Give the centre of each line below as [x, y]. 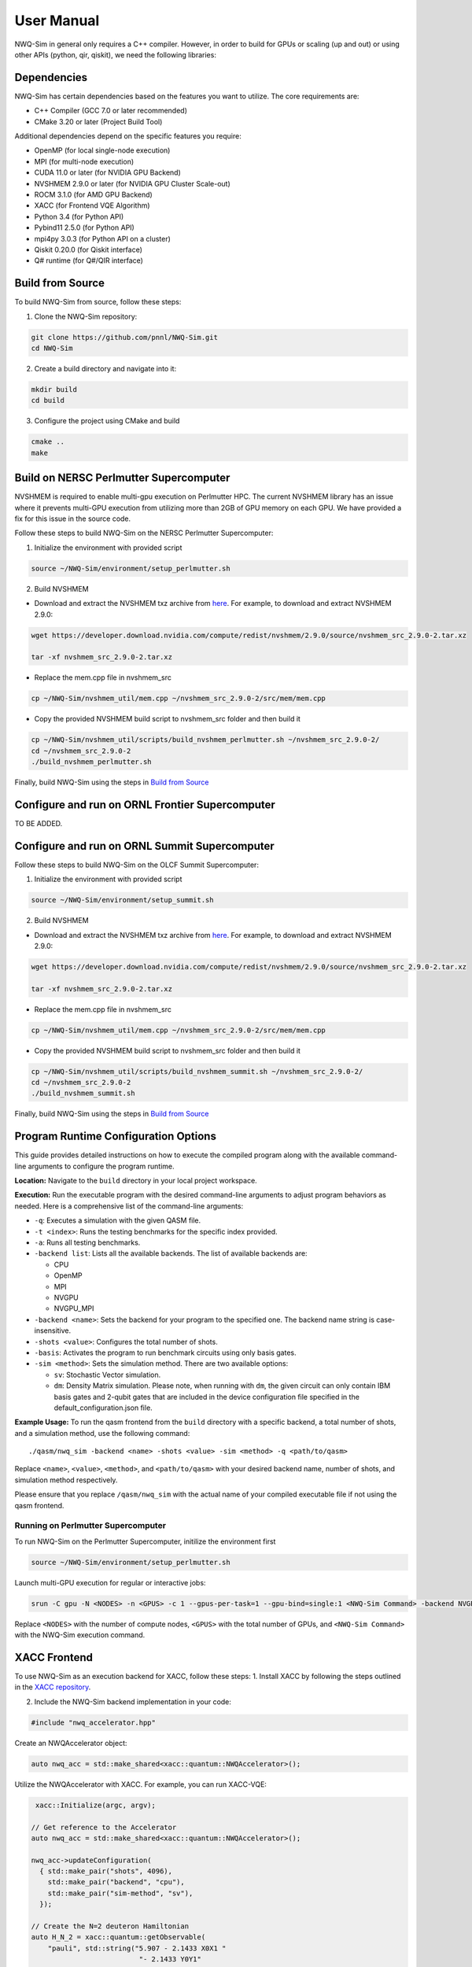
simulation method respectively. [66, 1480]
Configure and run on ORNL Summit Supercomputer [144, 846]
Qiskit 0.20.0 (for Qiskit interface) [88, 249]
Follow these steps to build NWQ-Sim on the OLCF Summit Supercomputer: [137, 865]
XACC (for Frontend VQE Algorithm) [92, 205]
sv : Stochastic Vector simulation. [107, 1375]
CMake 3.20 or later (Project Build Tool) [98, 121]
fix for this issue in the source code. [73, 519]
